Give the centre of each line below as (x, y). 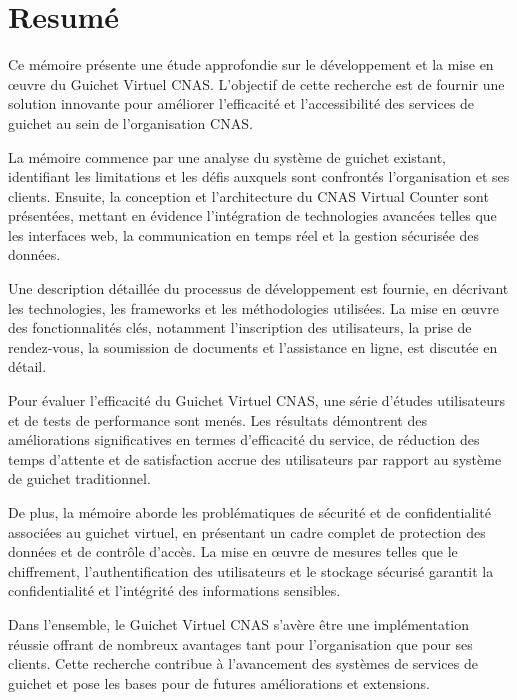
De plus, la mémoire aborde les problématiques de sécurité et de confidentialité (249, 512)
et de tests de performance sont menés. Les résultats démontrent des (217, 419)
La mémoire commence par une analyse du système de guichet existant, (227, 156)
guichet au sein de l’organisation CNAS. (130, 122)
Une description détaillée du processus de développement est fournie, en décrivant (258, 288)
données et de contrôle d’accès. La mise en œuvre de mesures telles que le (233, 551)
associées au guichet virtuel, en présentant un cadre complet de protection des (247, 531)
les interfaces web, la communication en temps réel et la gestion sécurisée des (244, 234)
